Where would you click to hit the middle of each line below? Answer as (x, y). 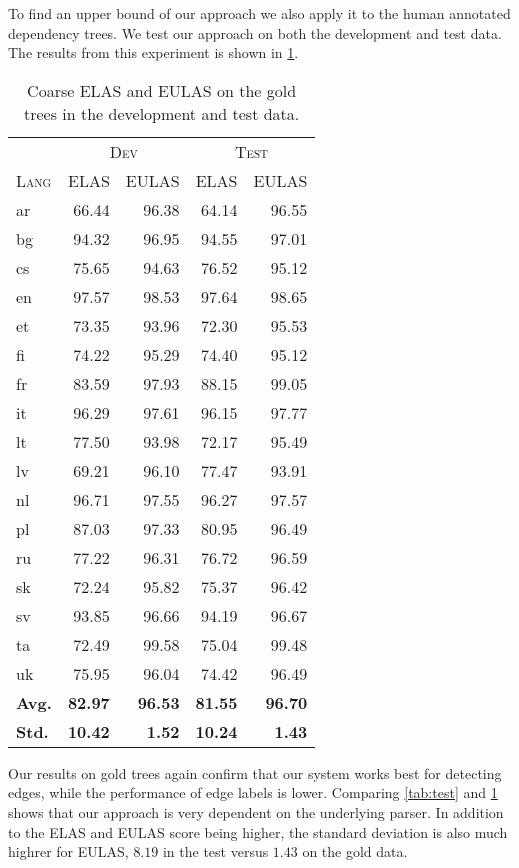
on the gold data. (355, 851)
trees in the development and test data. (161, 113)
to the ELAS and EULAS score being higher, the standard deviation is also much (258, 831)
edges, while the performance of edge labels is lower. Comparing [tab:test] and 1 (253, 792)
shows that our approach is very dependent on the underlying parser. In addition (256, 811)
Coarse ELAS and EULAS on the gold (162, 90)
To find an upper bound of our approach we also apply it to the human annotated (259, 13)
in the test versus (215, 851)
